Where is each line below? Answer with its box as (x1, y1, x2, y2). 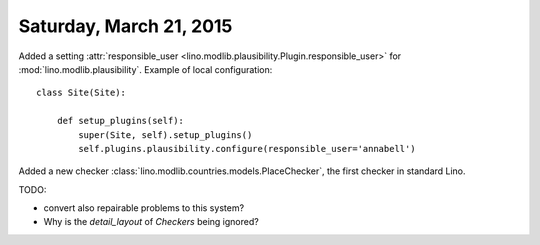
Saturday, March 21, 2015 (18, 15, 233, 37)
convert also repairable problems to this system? (43, 202, 245, 214)
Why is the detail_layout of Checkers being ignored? (43, 216, 259, 228)
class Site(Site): (36, 87, 127, 99)
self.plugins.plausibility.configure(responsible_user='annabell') (78, 143, 416, 154)
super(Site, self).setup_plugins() (78, 129, 253, 140)
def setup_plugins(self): (56, 115, 185, 127)
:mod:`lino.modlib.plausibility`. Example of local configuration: (18, 63, 273, 75)
